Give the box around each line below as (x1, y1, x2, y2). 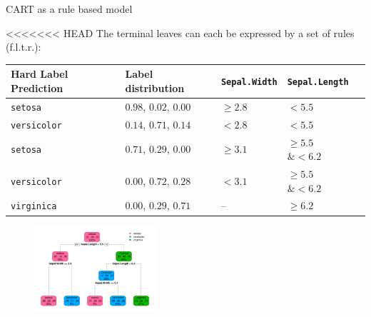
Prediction (11, 80, 63, 95)
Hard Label (11, 66, 68, 81)
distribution (125, 80, 185, 95)
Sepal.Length (287, 77, 349, 88)
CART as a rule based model (6, 1, 133, 16)
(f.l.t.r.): (6, 39, 41, 54)
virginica (11, 201, 57, 212)
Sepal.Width (220, 77, 278, 88)
